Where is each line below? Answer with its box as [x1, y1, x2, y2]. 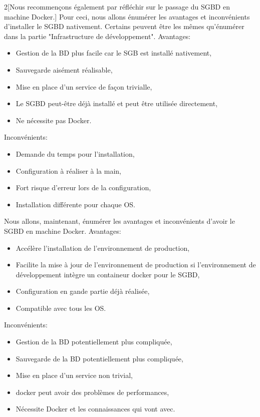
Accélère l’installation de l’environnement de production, [16, 242, 190, 253]
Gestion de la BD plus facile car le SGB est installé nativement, [16, 48, 212, 58]
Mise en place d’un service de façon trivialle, [16, 81, 152, 92]
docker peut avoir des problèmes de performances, [16, 386, 169, 397]
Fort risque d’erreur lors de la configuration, [16, 182, 151, 193]
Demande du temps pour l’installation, [16, 148, 135, 159]
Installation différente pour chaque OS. [16, 199, 135, 209]
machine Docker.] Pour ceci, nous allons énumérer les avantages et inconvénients [4, 11, 250, 22]
